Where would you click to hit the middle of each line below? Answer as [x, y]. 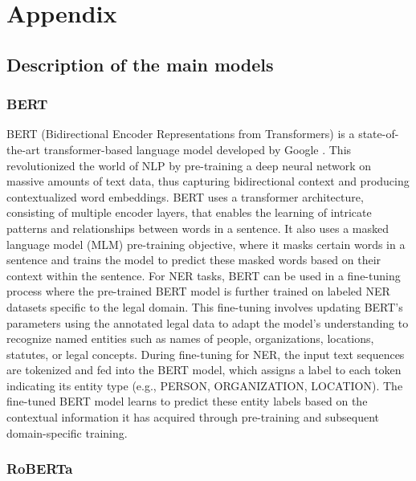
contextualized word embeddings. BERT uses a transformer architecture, [185, 196]
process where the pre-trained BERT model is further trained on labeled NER [198, 291]
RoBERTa [40, 469]
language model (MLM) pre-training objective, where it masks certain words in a [206, 244]
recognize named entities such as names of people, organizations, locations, [190, 338]
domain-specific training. [67, 432]
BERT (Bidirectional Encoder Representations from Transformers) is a [181, 134]
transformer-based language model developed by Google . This [198, 149]
